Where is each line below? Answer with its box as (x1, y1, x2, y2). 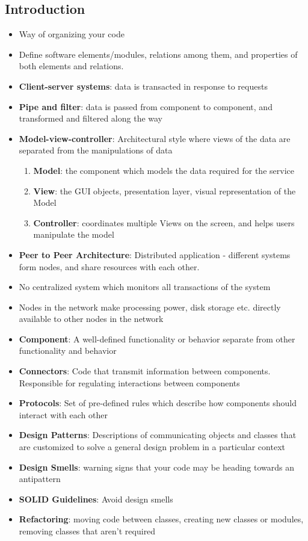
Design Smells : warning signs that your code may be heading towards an (19, 460, 295, 473)
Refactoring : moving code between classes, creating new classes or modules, (19, 513, 304, 525)
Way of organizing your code (19, 28, 125, 40)
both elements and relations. (19, 60, 124, 72)
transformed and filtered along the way (19, 112, 163, 125)
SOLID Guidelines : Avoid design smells (19, 492, 173, 505)
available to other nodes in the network (19, 312, 164, 325)
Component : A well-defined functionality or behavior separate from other (19, 332, 295, 345)
